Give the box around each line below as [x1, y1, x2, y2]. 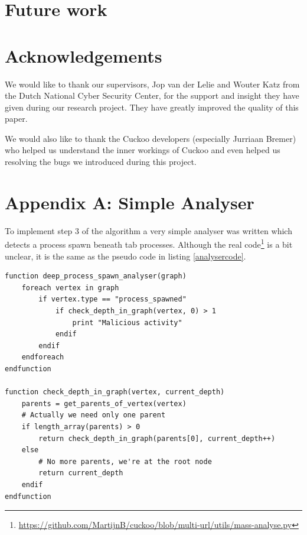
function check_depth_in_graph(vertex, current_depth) [5, 388, 225, 397]
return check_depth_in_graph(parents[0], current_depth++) [38, 434, 276, 443]
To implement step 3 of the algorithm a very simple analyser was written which [5, 224, 292, 236]
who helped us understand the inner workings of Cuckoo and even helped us [5, 144, 280, 156]
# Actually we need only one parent [21, 411, 166, 420]
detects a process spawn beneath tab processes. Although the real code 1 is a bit [5, 236, 293, 251]
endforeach [21, 353, 64, 362]
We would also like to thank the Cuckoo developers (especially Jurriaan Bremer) [5, 132, 296, 144]
